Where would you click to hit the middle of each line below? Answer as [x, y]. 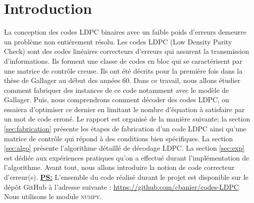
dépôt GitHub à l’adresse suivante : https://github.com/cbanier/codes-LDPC [122, 186]
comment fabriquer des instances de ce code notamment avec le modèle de [117, 90]
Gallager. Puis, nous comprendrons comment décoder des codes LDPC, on [117, 100]
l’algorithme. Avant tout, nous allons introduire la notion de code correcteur [119, 167]
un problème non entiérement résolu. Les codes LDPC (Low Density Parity [118, 41]
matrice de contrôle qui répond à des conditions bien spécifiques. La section [119, 138]
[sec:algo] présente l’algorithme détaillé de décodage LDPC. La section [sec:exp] [124, 148]
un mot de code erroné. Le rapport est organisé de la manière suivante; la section [127, 119]
